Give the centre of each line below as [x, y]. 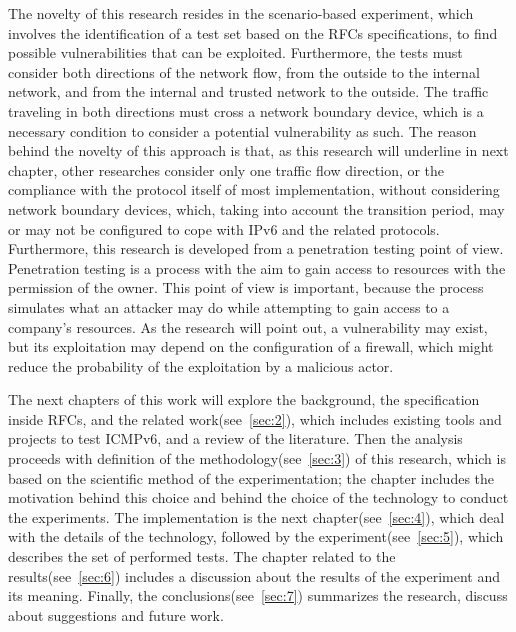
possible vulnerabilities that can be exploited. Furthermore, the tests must [235, 52]
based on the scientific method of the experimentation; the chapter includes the [251, 477]
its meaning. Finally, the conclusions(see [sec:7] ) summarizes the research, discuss [258, 595]
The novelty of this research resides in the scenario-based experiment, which [241, 13]
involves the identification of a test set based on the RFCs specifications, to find [253, 32]
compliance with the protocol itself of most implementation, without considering [254, 189]
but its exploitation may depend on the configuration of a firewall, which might [251, 346]
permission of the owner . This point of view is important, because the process [246, 287]
